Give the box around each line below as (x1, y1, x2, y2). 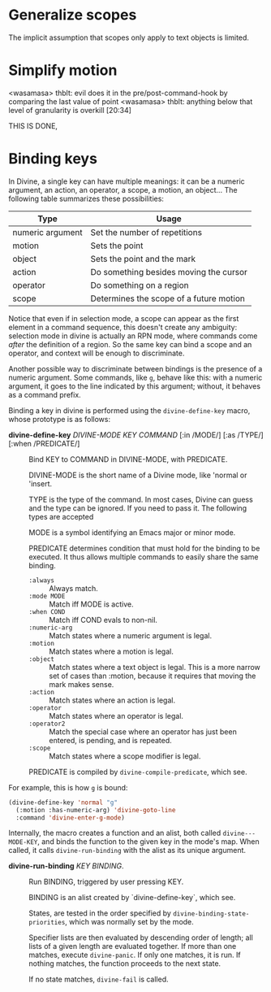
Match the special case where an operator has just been (49, 726, 237, 737)
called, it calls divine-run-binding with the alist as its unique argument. (8, 846, 246, 855)
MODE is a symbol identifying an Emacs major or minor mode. (28, 527, 236, 537)
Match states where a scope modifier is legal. (49, 751, 201, 761)
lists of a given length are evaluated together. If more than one (28, 942, 237, 951)
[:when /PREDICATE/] (8, 438, 80, 448)
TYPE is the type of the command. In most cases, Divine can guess (28, 494, 253, 504)
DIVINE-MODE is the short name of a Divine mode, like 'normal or (28, 470, 247, 480)
